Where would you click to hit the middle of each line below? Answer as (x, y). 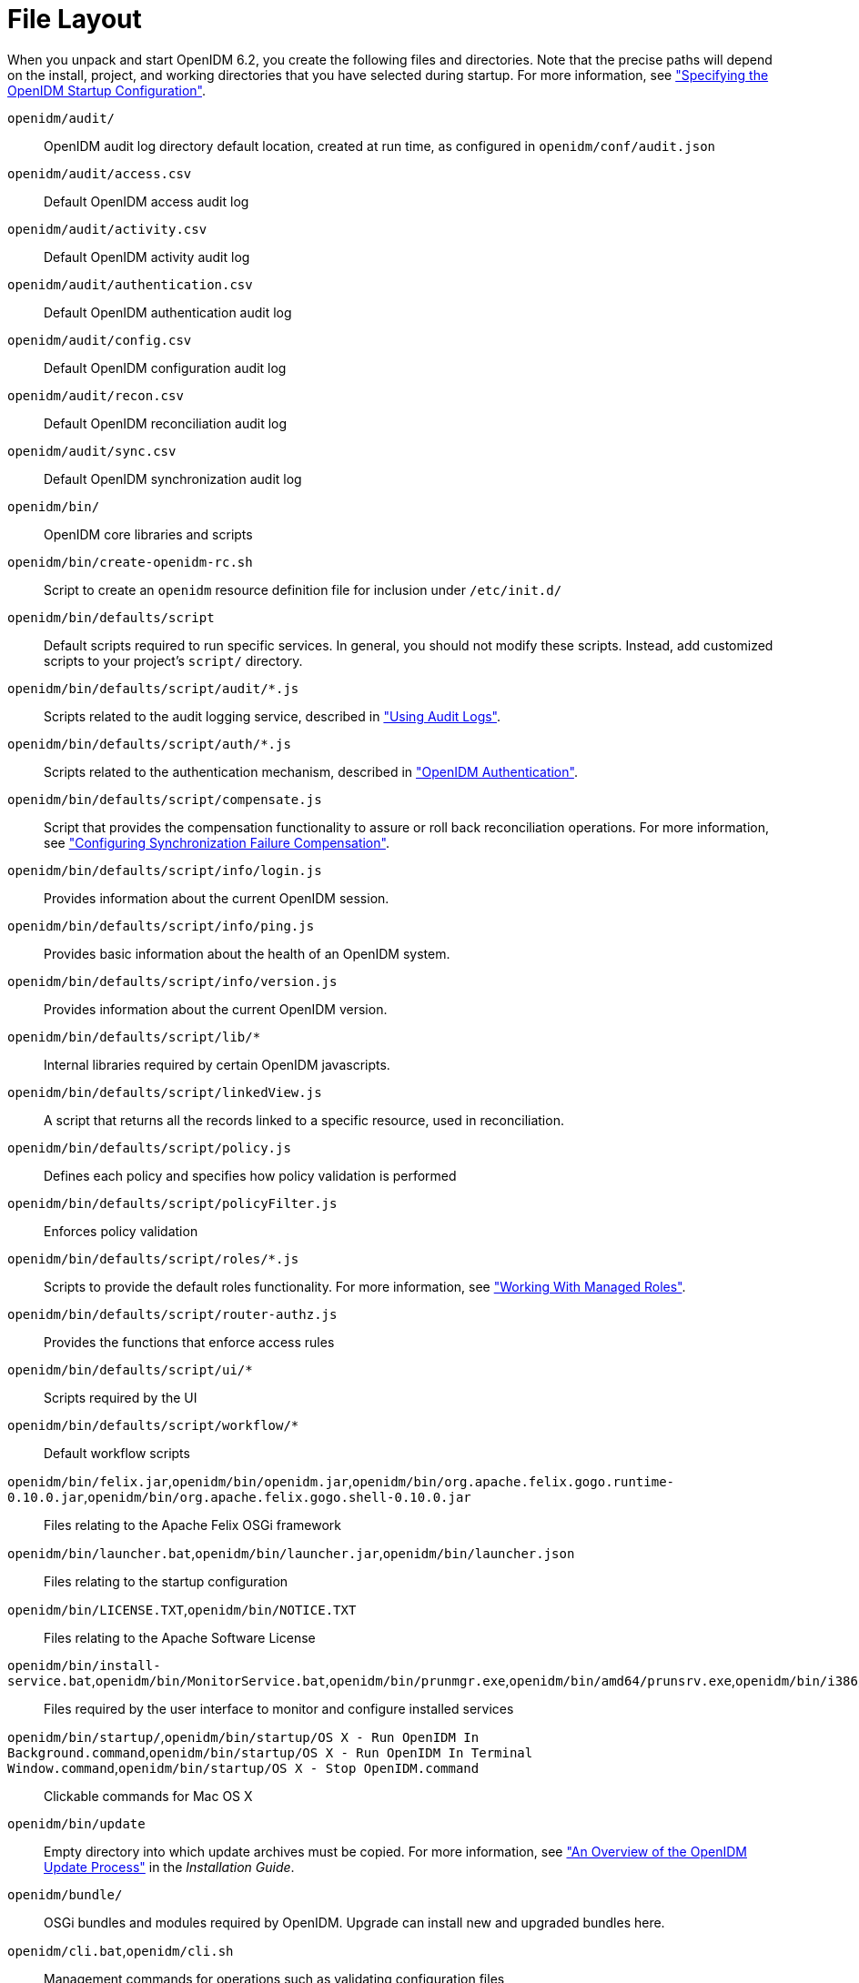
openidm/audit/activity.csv (107, 229)
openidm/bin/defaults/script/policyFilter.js (172, 1203)
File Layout (75, 19)
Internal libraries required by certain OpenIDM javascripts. (217, 1064)
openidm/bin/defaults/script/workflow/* (153, 1425)
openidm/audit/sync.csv (92, 451)
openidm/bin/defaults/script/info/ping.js (161, 926)
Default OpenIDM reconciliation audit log (166, 423)
